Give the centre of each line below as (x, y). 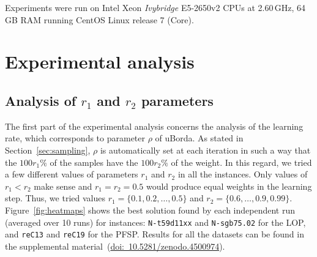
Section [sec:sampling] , (48, 150)
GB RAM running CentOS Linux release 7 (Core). (99, 19)
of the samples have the (94, 162)
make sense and (63, 186)
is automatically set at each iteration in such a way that (205, 150)
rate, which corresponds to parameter (75, 138)
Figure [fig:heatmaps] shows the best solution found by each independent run (150, 210)
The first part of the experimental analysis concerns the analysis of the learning (154, 126)
